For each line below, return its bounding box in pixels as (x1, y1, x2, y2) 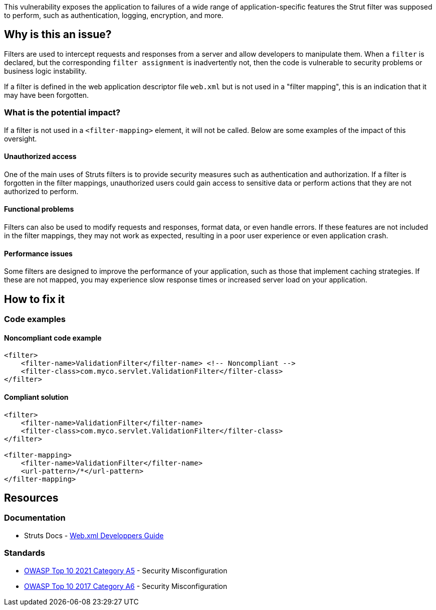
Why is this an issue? (4, 28, 112, 41)
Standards (4, 548, 46, 558)
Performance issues (4, 249, 73, 258)
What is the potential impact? (4, 107, 121, 118)
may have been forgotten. (4, 90, 89, 99)
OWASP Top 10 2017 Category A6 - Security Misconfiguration (24, 581, 228, 590)
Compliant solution (4, 392, 69, 401)
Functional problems (4, 205, 74, 214)
